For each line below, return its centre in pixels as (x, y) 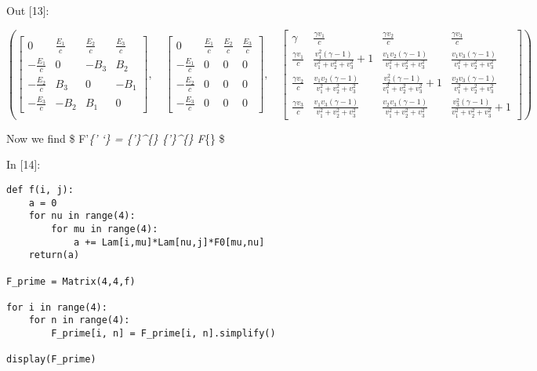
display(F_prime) (51, 360)
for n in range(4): (79, 320)
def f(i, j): (40, 189)
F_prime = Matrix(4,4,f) (71, 281)
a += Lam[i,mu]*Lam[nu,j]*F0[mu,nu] (169, 242)
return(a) (54, 255)
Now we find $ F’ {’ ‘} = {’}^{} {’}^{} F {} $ (116, 138)
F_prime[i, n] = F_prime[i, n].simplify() (163, 334)
